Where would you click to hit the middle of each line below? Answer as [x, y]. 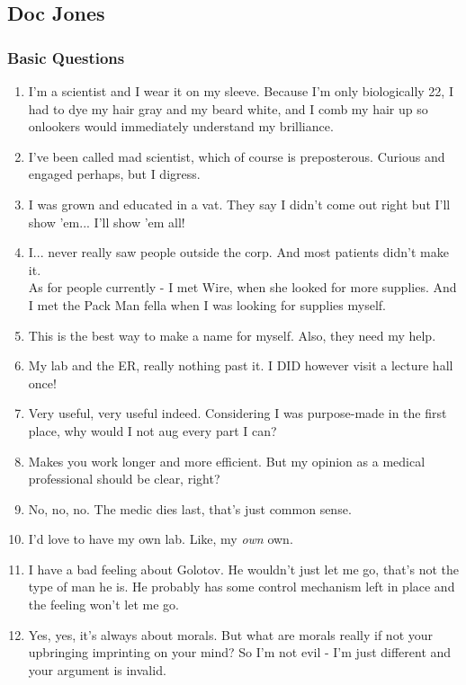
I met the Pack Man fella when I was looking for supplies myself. [207, 304]
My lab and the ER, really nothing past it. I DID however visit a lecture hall [241, 365]
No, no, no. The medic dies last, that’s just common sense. [190, 508]
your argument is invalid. [97, 669]
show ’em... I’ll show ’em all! [107, 222]
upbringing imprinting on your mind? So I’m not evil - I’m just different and [240, 652]
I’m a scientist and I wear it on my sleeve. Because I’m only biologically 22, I [241, 91]
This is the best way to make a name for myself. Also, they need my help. [232, 335]
